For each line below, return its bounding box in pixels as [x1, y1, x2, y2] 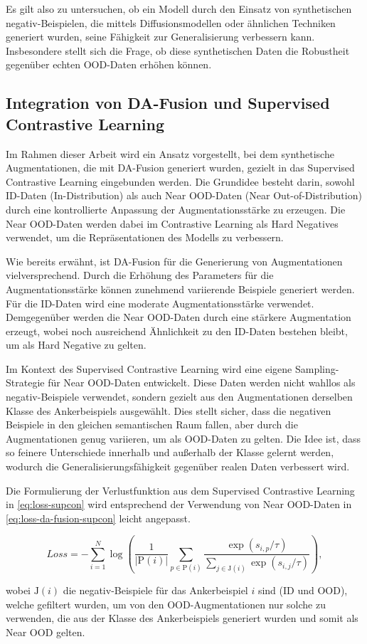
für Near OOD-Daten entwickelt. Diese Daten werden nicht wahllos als [48, 375, 356, 390]
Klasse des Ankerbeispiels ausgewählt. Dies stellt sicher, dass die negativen [6, 403, 331, 418]
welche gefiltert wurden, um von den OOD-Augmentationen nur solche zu [6, 596, 326, 611]
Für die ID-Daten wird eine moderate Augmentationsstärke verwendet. [6, 295, 314, 310]
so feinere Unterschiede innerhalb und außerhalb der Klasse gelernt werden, [6, 445, 334, 460]
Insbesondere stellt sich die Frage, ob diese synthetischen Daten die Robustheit [6, 43, 350, 58]
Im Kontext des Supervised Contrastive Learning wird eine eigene [6, 361, 292, 376]
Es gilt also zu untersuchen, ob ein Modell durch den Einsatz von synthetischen [6, 1, 352, 16]
